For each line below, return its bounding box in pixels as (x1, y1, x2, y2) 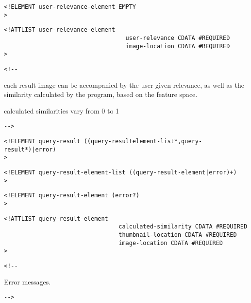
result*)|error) (4, 146, 56, 153)
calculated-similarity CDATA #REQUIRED (118, 223, 248, 230)
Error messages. (4, 276, 51, 286)
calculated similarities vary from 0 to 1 (4, 105, 119, 115)
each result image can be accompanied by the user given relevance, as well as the (4, 79, 244, 90)
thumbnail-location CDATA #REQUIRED (118, 231, 237, 238)
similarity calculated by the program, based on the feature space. (4, 89, 198, 99)
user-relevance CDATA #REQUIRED (125, 34, 230, 41)
